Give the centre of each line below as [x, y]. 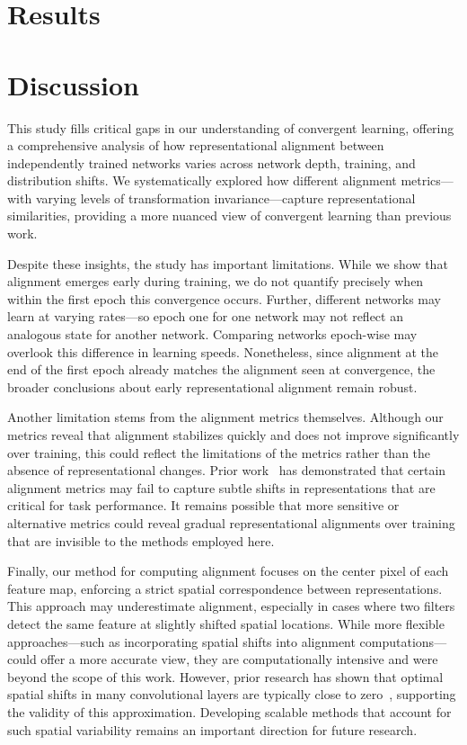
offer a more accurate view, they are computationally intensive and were [239, 659]
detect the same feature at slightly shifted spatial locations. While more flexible [226, 623]
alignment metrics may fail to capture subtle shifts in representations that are [221, 487]
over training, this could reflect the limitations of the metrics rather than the [219, 452]
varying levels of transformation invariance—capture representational [225, 197]
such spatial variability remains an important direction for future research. [212, 729]
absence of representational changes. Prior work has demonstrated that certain [227, 470]
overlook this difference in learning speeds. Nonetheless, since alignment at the [223, 351]
